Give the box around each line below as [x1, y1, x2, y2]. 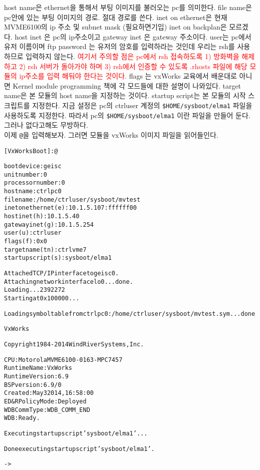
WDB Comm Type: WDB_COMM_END [4, 406, 90, 413]
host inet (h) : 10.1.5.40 [4, 213, 80, 220]
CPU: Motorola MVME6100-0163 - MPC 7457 [4, 356, 123, 363]
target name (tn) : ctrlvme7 [4, 246, 87, 253]
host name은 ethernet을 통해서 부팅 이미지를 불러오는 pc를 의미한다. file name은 [4, 2, 252, 12]
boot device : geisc [4, 163, 62, 170]
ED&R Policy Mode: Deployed [4, 397, 87, 405]
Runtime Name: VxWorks [4, 364, 73, 372]
